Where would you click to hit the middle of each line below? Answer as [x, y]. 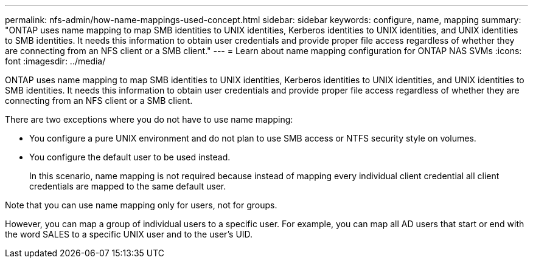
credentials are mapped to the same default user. [128, 186]
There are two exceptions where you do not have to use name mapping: [149, 119]
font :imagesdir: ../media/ [55, 61]
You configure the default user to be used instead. [130, 157]
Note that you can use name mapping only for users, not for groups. [141, 205]
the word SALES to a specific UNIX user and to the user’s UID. [129, 234]
